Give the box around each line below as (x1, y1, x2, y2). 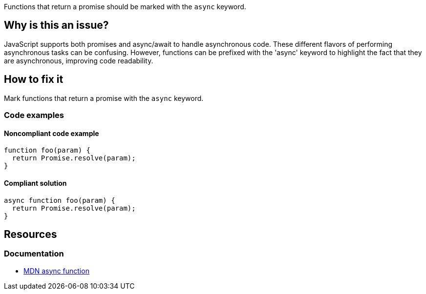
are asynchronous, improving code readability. (4, 56, 153, 65)
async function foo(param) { (4, 196, 115, 204)
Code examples (4, 110, 64, 120)
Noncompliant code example (4, 129, 99, 137)
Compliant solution (4, 178, 67, 187)
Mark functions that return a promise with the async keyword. (4, 94, 204, 102)
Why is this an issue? (4, 19, 109, 32)
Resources (4, 228, 57, 240)
